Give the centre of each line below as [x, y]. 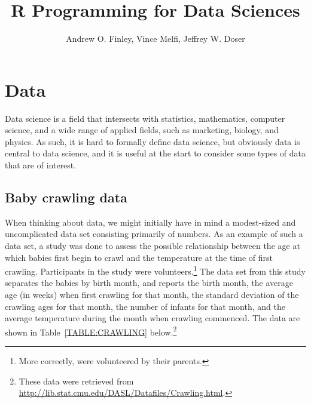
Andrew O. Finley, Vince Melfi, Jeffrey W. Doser [155, 39]
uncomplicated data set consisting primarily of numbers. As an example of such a [154, 234]
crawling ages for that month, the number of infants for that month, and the [145, 306]
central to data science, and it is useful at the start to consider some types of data [155, 153]
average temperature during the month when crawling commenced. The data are [153, 318]
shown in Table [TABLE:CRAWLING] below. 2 [91, 331]
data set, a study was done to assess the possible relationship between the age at [153, 246]
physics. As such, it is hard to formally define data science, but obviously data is [153, 141]
